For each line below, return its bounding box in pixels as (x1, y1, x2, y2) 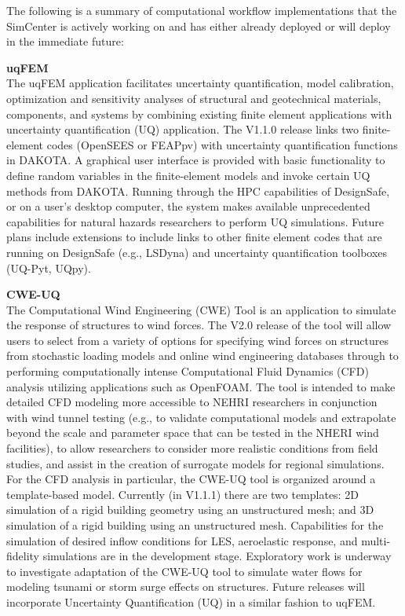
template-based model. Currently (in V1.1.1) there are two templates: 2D (6, 486, 359, 502)
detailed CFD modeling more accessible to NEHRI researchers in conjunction (6, 394, 378, 410)
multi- (361, 532, 391, 548)
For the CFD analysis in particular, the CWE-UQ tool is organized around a (6, 471, 376, 487)
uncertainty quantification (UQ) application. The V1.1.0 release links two (6, 121, 359, 137)
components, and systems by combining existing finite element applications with (6, 105, 392, 122)
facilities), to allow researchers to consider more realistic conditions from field (6, 440, 378, 456)
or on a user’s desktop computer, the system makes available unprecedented (6, 198, 370, 214)
